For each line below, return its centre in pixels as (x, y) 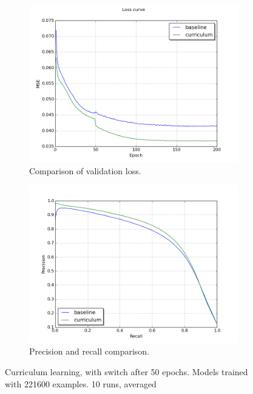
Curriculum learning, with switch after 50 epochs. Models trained (126, 371)
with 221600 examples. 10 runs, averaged (81, 383)
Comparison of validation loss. (85, 170)
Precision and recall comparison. (89, 351)
